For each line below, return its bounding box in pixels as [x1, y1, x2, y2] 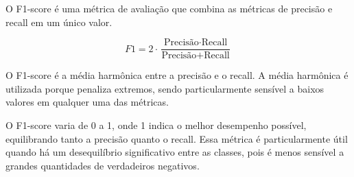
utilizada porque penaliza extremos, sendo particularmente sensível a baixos [5, 81, 324, 95]
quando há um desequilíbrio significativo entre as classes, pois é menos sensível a [5, 145, 344, 159]
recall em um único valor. [5, 14, 113, 29]
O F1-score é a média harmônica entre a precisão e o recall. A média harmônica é [5, 68, 349, 82]
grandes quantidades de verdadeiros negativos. [5, 158, 200, 172]
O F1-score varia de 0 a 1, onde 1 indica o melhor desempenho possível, [5, 118, 307, 132]
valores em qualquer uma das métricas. [5, 95, 169, 109]
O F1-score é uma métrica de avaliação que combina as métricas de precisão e [5, 1, 333, 15]
